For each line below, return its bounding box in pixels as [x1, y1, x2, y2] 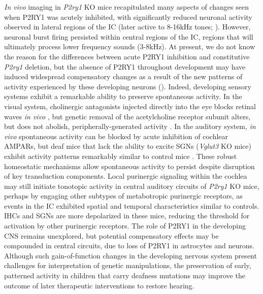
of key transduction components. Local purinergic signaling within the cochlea [4, 171, 247, 181]
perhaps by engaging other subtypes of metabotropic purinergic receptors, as [4, 190, 243, 201]
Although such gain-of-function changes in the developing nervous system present [4, 250, 257, 260]
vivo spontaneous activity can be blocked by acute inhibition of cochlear [4, 130, 228, 141]
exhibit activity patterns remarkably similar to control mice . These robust [4, 150, 237, 161]
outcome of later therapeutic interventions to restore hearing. [4, 280, 194, 290]
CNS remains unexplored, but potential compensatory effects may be [4, 230, 219, 241]
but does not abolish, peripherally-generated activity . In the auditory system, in [4, 121, 256, 132]
